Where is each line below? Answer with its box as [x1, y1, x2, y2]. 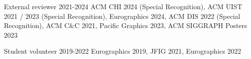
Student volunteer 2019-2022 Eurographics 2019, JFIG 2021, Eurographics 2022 [4, 46, 241, 56]
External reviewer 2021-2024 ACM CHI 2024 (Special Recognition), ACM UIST [4, 1, 242, 11]
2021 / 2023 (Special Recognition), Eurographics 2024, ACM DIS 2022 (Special [4, 11, 240, 21]
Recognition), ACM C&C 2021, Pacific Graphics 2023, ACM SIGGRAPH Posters [4, 20, 247, 30]
